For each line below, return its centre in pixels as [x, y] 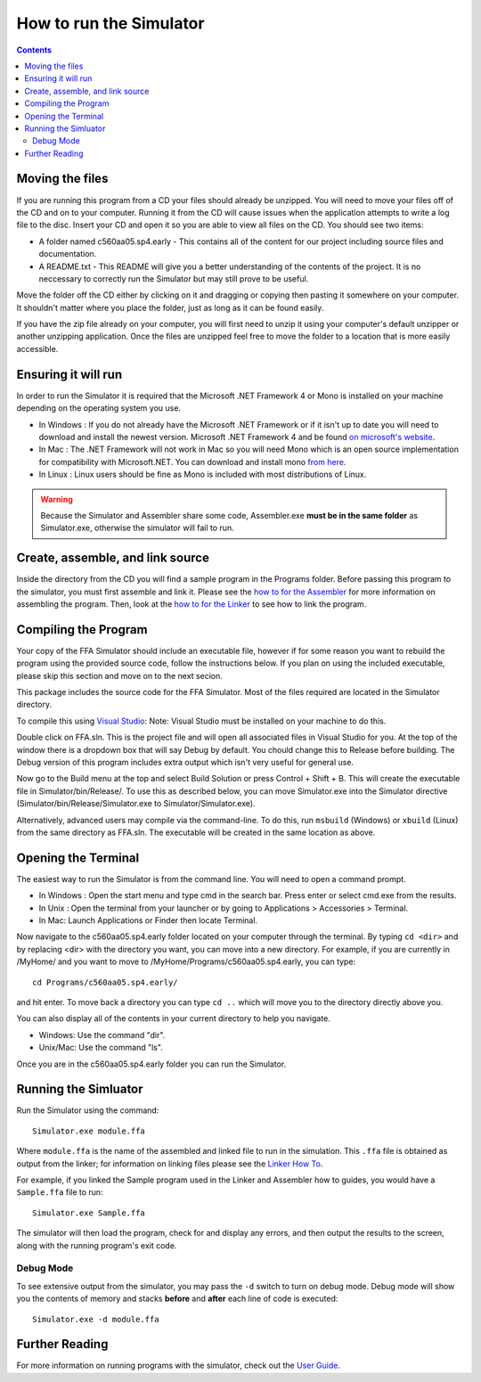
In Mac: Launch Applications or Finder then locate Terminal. [148, 920]
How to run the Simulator [110, 23]
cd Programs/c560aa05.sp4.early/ [105, 982]
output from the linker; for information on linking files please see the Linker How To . [170, 1164]
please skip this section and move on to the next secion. [119, 675]
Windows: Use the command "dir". [102, 1034]
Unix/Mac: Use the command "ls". [101, 1048]
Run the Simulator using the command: [88, 1110]
